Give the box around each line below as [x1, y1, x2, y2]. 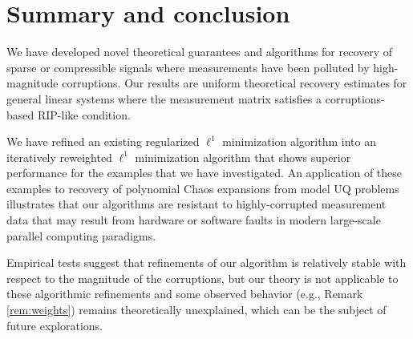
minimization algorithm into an [222, 133, 376, 150]
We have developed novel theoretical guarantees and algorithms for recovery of [6, 43, 393, 60]
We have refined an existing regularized [6, 133, 200, 150]
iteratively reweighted [6, 148, 112, 165]
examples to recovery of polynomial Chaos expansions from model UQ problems [6, 180, 399, 196]
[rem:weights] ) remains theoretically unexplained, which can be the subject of [6, 301, 387, 318]
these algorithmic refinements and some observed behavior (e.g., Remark [6, 285, 363, 302]
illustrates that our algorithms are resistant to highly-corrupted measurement [6, 196, 387, 212]
